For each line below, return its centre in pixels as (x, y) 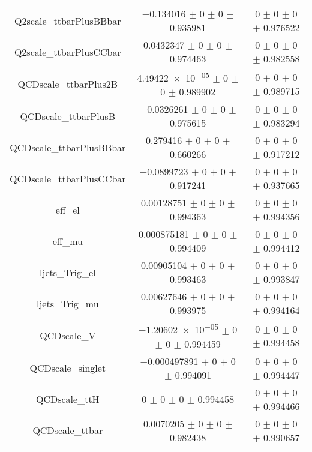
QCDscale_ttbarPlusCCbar (68, 178)
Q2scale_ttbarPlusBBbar (68, 20)
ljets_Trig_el (68, 272)
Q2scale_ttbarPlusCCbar (67, 52)
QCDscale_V (68, 336)
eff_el (67, 209)
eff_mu (67, 241)
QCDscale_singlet (68, 368)
